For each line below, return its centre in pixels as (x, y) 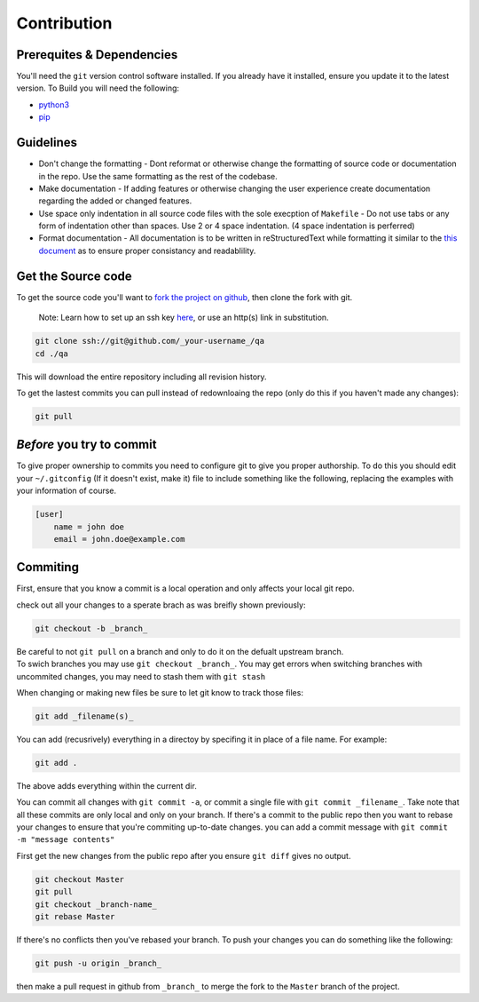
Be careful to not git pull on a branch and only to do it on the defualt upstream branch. (180, 651)
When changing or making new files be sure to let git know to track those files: (160, 692)
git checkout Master (79, 879)
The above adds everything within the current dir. (106, 785)
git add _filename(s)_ (84, 716)
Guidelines (47, 143)
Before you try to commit (86, 445)
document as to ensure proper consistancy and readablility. (147, 250)
